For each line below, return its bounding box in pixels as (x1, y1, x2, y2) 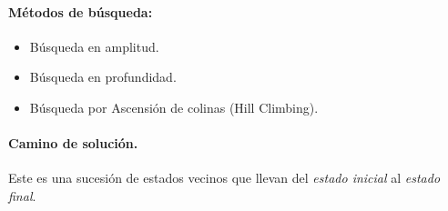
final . (8, 186, 36, 205)
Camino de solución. (8, 134, 138, 153)
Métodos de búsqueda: (8, 2, 153, 21)
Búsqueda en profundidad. (29, 67, 177, 86)
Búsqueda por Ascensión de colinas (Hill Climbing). (29, 97, 319, 116)
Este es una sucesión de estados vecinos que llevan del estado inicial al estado (8, 168, 441, 187)
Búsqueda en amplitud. (29, 36, 159, 55)
